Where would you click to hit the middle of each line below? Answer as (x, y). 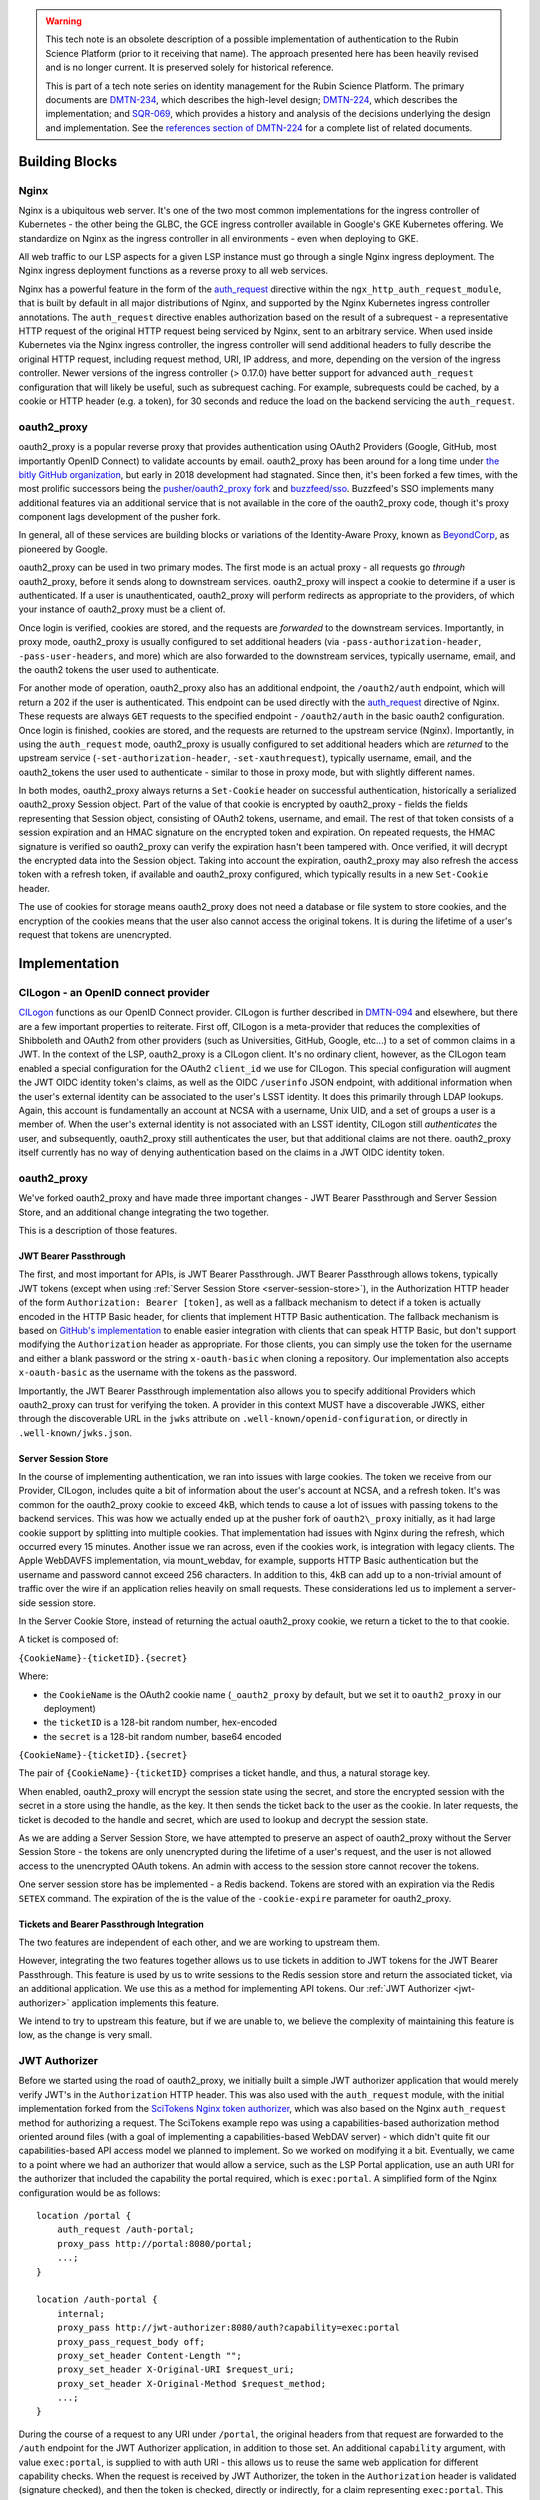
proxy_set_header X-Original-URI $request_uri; (175, 2369)
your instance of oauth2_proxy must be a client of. (122, 609)
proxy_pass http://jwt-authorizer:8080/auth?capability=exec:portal (228, 2328)
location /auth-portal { (97, 2299)
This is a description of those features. (98, 1230)
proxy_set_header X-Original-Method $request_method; (191, 2383)
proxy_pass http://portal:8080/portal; (154, 2243)
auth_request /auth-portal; (125, 2229)
